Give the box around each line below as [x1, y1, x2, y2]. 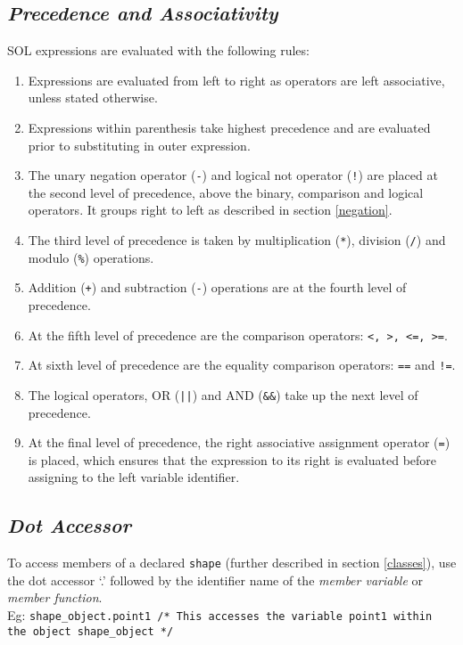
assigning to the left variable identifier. [28, 468, 240, 486]
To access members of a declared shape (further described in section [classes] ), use [7, 553, 457, 572]
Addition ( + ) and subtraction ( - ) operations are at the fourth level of [28, 278, 407, 297]
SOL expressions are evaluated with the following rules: [7, 41, 310, 60]
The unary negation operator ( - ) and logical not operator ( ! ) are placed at [28, 166, 438, 184]
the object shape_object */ [7, 625, 174, 638]
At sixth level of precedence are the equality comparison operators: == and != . [28, 355, 456, 374]
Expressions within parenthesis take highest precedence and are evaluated [28, 118, 431, 136]
